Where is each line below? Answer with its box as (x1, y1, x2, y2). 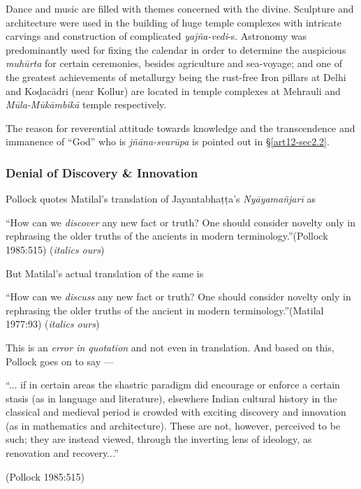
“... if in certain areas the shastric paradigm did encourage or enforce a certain (6, 377, 340, 392)
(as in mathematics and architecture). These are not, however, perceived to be (6, 418, 341, 432)
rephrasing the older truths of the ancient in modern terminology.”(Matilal (6, 302, 324, 317)
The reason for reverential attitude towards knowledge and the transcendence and (6, 120, 355, 135)
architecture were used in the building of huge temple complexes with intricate (6, 15, 341, 29)
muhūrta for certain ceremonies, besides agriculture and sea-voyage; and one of (6, 56, 342, 71)
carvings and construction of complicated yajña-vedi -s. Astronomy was (6, 29, 307, 43)
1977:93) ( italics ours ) (6, 316, 100, 331)
